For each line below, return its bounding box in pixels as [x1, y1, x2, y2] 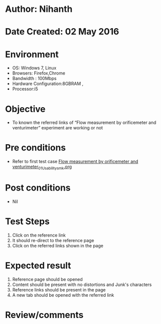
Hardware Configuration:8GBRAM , [12, 81, 84, 87]
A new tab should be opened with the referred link [12, 292, 114, 298]
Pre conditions [5, 142, 66, 154]
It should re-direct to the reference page [12, 237, 95, 243]
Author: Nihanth [5, 3, 73, 15]
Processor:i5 [12, 86, 38, 92]
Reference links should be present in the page [12, 286, 106, 292]
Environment [5, 48, 59, 60]
